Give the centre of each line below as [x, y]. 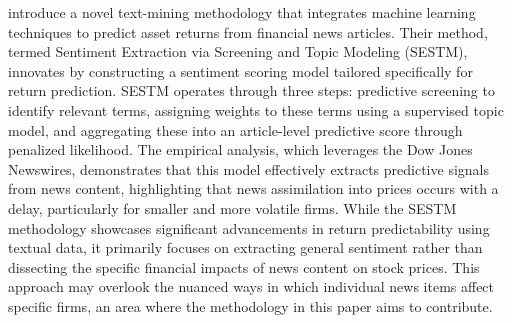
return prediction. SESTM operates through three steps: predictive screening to [251, 90]
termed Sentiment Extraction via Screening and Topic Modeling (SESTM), [238, 51]
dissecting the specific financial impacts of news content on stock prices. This [244, 266]
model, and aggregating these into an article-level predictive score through [235, 129]
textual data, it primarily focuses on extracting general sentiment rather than [245, 247]
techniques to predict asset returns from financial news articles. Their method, [248, 31]
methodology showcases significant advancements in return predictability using [249, 227]
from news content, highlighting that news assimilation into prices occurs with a [253, 188]
